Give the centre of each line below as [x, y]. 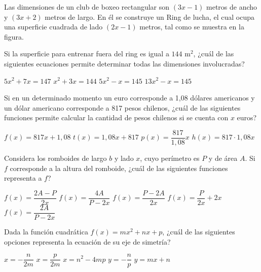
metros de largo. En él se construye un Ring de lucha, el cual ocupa [150, 16]
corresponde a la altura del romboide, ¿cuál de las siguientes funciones [119, 168]
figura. [14, 36]
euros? [247, 117]
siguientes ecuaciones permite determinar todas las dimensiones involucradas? [124, 63]
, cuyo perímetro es [170, 158]
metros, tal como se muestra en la [192, 27]
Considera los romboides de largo [55, 158]
